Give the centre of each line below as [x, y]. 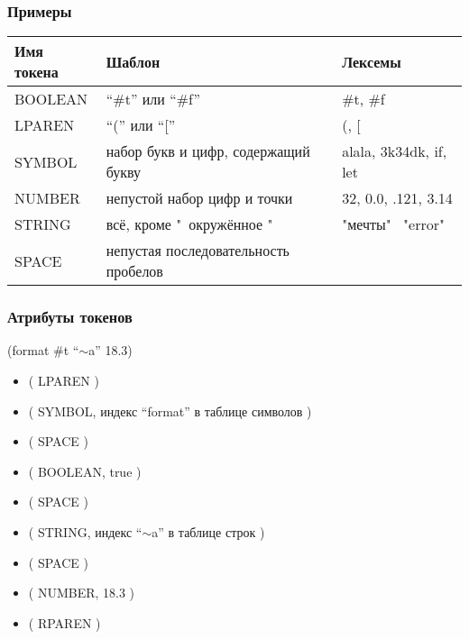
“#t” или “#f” [153, 99]
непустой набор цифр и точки [199, 198]
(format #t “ [43, 350]
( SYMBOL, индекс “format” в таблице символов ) [170, 411]
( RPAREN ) [64, 622]
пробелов [134, 271]
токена [37, 72]
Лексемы [372, 61]
